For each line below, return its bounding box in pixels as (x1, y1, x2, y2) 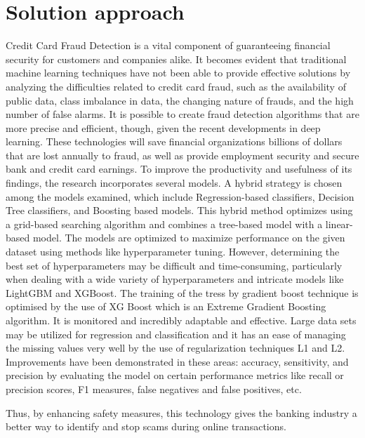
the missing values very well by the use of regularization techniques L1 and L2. (6, 340, 345, 355)
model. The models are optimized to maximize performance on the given (32, 230, 345, 245)
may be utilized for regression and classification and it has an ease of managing (6, 326, 346, 341)
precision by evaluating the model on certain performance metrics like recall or (6, 368, 344, 383)
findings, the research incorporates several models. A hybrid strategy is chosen (6, 175, 343, 190)
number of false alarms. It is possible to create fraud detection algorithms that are (6, 107, 359, 121)
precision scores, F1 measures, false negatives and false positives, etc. (6, 381, 302, 396)
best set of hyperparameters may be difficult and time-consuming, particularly (6, 258, 343, 272)
